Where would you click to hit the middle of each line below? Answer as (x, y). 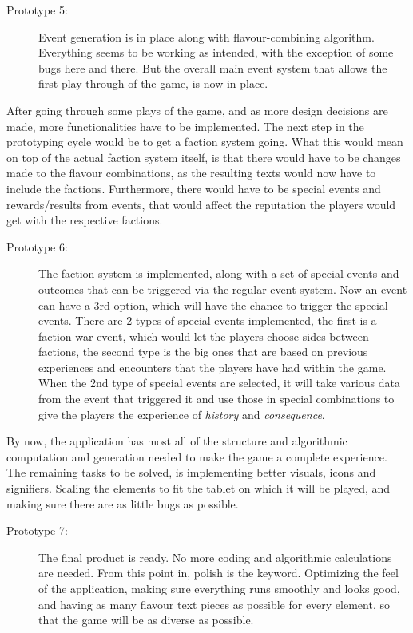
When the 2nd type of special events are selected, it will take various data (220, 383)
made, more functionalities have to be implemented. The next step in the (185, 126)
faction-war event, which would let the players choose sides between (204, 336)
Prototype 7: (37, 530)
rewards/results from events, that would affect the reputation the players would (201, 204)
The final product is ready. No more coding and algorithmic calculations (215, 557)
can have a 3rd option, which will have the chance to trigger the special (213, 305)
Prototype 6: (37, 246)
